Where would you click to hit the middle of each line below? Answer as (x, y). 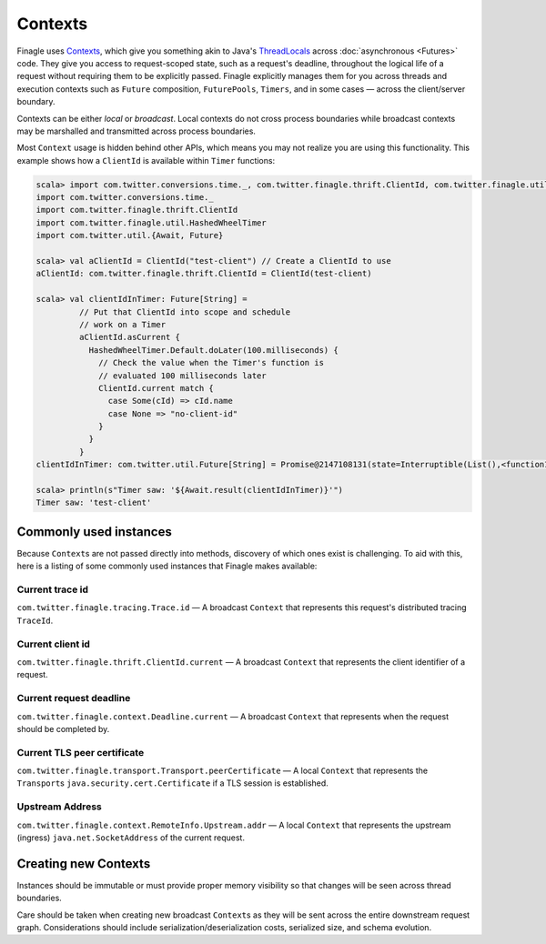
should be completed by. (63, 728)
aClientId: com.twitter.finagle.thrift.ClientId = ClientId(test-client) (204, 274)
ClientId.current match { (156, 388)
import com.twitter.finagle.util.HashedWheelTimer (152, 222)
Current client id (54, 644)
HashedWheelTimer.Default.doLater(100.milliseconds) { (213, 350)
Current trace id (53, 589)
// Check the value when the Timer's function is (212, 363)
